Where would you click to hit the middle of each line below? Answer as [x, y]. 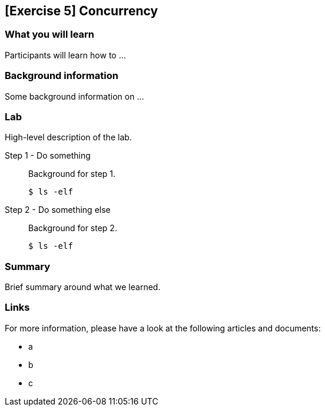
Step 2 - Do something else [58, 210]
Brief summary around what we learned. [83, 287]
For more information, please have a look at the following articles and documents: [163, 328]
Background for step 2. [73, 228]
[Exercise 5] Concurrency [82, 11]
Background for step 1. [72, 174]
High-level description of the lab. [68, 137]
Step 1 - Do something [48, 156]
